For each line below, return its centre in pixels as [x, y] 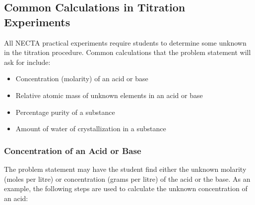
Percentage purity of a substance [65, 112]
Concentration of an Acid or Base [73, 150]
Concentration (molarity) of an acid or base [82, 78]
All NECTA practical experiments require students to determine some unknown [125, 42]
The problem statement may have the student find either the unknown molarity [125, 169]
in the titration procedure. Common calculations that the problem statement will [127, 52]
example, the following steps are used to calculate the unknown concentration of [126, 188]
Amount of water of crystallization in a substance [91, 128]
